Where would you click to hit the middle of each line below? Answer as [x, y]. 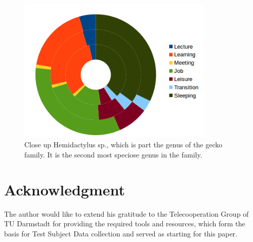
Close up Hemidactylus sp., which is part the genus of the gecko [123, 145]
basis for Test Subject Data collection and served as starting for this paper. [121, 233]
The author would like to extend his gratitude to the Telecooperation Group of [126, 213]
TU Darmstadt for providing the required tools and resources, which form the [125, 224]
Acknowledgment [65, 189]
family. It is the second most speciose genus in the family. [113, 155]
